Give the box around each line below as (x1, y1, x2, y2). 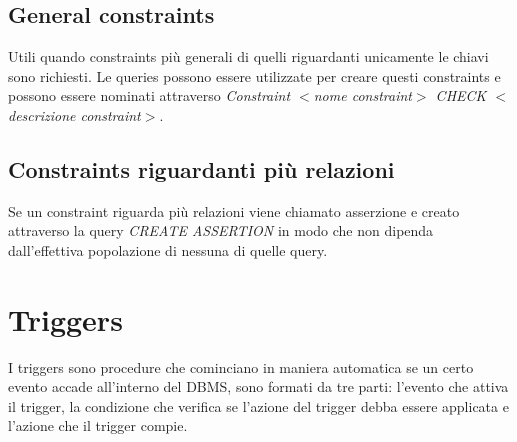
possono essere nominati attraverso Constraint (8, 85, 291, 106)
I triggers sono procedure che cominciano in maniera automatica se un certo (8, 356, 474, 377)
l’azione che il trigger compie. (8, 415, 188, 436)
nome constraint (313, 85, 412, 106)
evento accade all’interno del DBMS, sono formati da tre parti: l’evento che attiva (8, 376, 509, 397)
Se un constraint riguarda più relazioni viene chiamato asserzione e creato (8, 200, 460, 221)
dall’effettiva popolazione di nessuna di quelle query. (8, 239, 328, 260)
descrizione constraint (8, 104, 141, 125)
